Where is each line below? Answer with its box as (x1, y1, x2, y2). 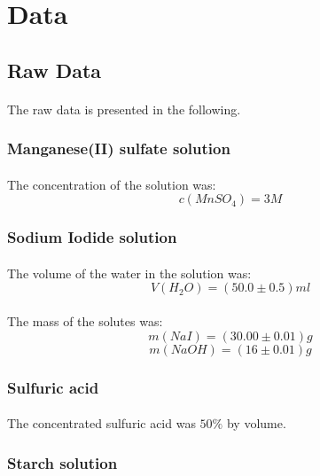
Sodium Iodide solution (7, 226, 177, 248)
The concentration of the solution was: (7, 175, 216, 193)
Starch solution (7, 451, 118, 473)
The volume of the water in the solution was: (7, 263, 252, 282)
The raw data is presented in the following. (7, 99, 241, 118)
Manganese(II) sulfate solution (7, 137, 230, 160)
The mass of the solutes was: (7, 312, 163, 330)
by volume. (226, 414, 286, 433)
